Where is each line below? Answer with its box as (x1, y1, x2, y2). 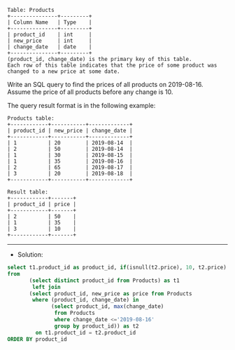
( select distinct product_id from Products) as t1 (29, 277, 180, 284)
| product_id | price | (7, 201, 77, 208)
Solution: (17, 250, 43, 259)
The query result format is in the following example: (7, 102, 156, 109)
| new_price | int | (7, 37, 92, 44)
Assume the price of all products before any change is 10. (7, 88, 173, 96)
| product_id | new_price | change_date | (7, 127, 133, 134)
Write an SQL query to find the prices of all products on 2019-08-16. (7, 81, 204, 88)
